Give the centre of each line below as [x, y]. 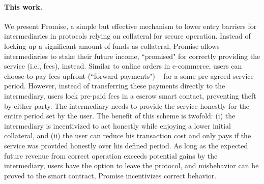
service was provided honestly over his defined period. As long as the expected [126, 145]
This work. [23, 6]
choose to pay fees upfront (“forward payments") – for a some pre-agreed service [129, 75]
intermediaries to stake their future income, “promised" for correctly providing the [132, 56]
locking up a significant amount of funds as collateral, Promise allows [112, 45]
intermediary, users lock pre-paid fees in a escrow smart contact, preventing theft [130, 95]
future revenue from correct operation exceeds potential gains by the [111, 155]
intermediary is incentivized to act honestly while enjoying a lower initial [118, 125]
